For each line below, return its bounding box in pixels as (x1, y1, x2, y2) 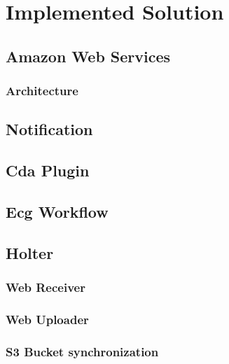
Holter (6, 241, 54, 263)
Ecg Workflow (6, 200, 109, 222)
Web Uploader (6, 310, 89, 328)
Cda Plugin (6, 160, 90, 181)
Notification (6, 118, 93, 140)
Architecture (6, 82, 78, 99)
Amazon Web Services (6, 45, 171, 66)
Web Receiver (6, 279, 85, 296)
